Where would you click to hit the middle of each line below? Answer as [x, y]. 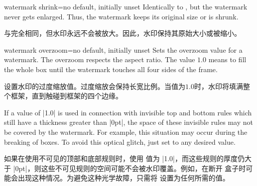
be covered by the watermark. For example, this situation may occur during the [126, 132]
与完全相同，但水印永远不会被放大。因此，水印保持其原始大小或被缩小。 [123, 33]
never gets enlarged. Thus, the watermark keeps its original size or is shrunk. [121, 16]
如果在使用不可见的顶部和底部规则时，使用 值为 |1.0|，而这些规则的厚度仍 [124, 158]
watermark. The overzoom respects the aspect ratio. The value [100, 59]
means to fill [227, 59]
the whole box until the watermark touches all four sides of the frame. [111, 69]
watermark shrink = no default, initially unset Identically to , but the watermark [126, 6]
